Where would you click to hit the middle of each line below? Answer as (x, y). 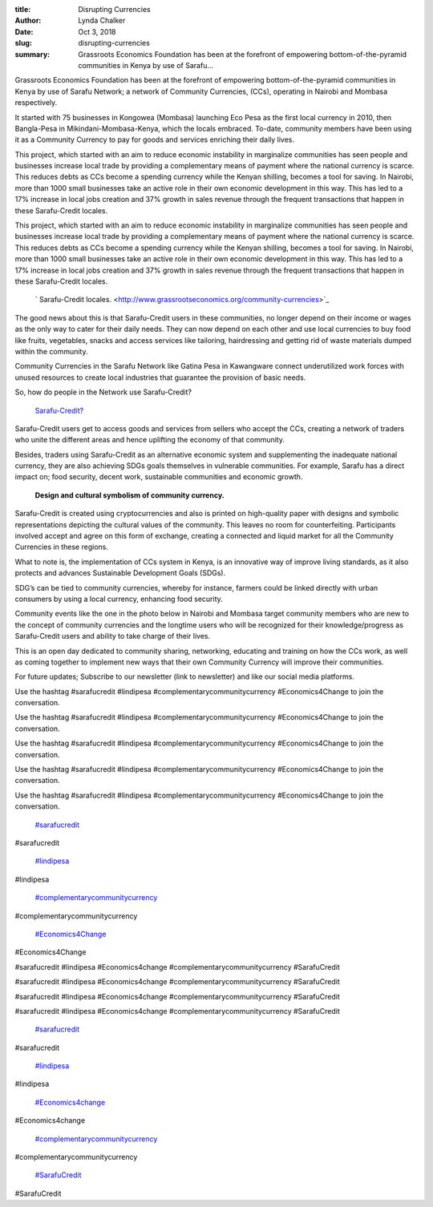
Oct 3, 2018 (97, 31)
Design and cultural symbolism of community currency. (129, 495)
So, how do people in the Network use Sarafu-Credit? (103, 392)
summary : (32, 54)
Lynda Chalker (102, 21)
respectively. (36, 103)
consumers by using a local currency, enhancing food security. (119, 599)
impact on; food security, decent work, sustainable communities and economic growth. (159, 477)
